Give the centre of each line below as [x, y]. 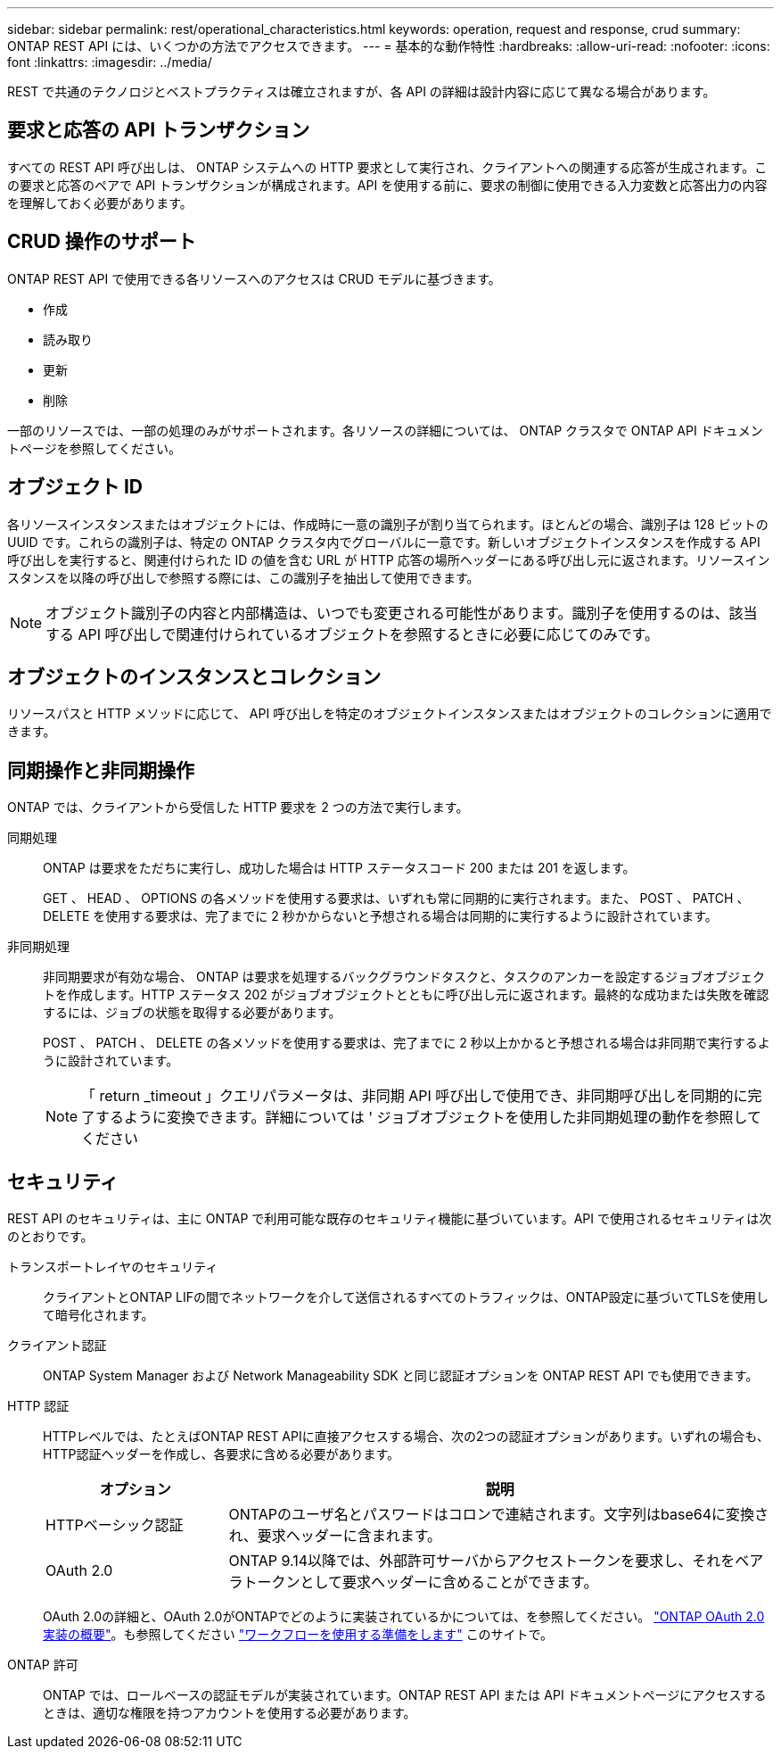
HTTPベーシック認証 [115, 1525]
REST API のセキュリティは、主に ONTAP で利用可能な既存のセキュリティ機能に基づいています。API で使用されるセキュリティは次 [390, 1219]
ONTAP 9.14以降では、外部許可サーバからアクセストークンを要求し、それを [482, 1561]
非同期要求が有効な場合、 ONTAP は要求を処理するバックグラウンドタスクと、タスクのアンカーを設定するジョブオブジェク [404, 977]
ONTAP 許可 [43, 1665]
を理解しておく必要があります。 [100, 203]
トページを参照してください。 [94, 448]
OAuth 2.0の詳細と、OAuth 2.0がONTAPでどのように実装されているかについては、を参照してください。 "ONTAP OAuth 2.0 [404, 1617]
